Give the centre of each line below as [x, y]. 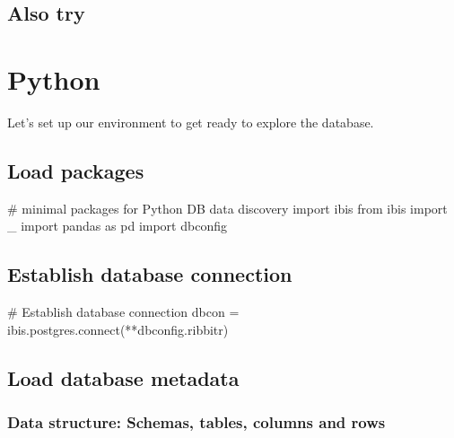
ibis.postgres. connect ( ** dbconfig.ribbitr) [118, 329]
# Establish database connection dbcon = [123, 312]
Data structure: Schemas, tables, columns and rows [196, 421]
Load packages [76, 170]
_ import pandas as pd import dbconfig [117, 226]
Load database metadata [123, 377]
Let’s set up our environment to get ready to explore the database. [191, 122]
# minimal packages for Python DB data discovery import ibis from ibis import [227, 208]
